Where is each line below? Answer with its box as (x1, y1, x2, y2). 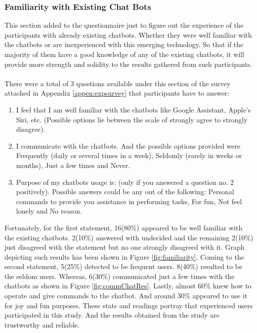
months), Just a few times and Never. (16, 160, 130, 170)
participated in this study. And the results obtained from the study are (4, 310, 219, 320)
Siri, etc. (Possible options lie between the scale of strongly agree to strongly (16, 114, 248, 124)
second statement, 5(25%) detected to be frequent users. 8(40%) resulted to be (4, 261, 243, 272)
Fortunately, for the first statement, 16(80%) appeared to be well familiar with (4, 222, 243, 232)
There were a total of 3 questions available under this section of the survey (4, 78, 231, 88)
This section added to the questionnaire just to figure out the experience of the (4, 20, 244, 30)
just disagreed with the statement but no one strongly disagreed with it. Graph (4, 242, 245, 252)
